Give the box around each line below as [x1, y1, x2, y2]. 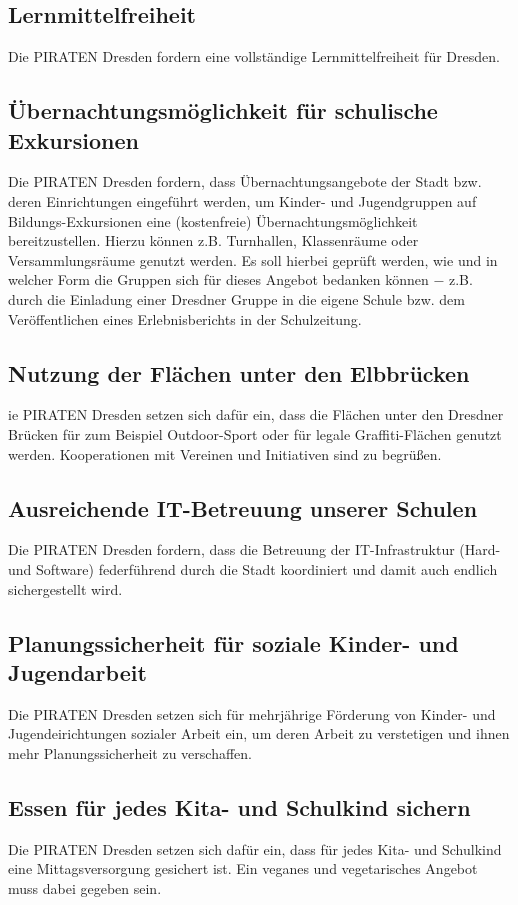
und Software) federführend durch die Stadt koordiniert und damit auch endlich [8, 558, 498, 579]
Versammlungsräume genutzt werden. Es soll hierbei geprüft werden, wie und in [8, 249, 498, 270]
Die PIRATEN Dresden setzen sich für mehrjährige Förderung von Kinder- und [8, 703, 496, 724]
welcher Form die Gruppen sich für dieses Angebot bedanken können [8, 269, 429, 290]
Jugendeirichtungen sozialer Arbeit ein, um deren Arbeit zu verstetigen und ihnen [8, 723, 510, 744]
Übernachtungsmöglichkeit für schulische [8, 95, 438, 126]
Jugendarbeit [8, 656, 147, 687]
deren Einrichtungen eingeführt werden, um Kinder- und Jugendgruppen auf [8, 190, 477, 211]
